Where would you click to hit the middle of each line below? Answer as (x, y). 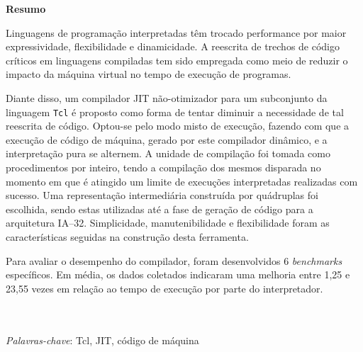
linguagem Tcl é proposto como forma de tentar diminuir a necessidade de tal (175, 112)
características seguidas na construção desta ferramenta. (127, 236)
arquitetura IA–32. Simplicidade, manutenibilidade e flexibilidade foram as (168, 223)
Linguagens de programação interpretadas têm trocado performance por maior (176, 32)
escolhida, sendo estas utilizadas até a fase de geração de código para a (160, 209)
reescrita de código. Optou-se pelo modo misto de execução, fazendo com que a (178, 126)
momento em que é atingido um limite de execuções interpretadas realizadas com (182, 181)
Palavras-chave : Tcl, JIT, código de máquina (102, 340)
